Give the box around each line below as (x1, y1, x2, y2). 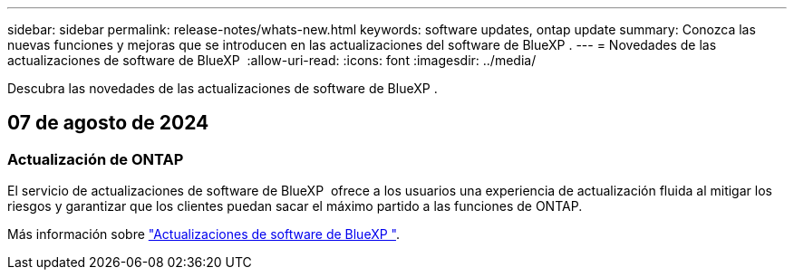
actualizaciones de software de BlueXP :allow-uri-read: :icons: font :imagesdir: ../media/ (7, 53, 537, 68)
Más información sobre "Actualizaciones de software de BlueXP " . (7, 226, 400, 243)
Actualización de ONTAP (7, 149, 184, 168)
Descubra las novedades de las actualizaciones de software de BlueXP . (7, 81, 438, 96)
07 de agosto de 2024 (7, 111, 209, 135)
